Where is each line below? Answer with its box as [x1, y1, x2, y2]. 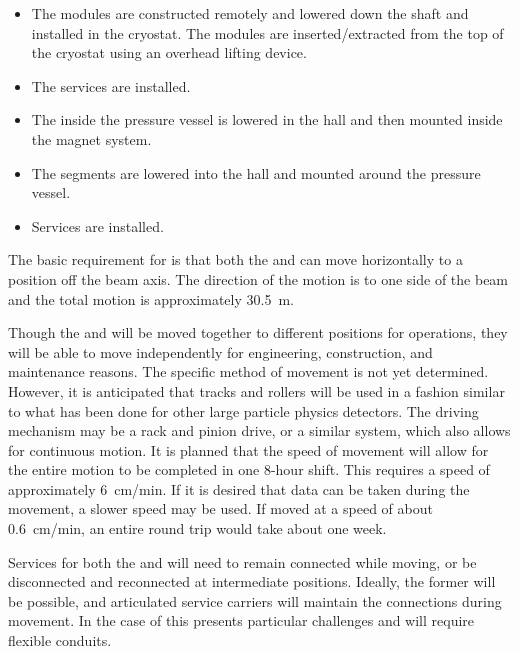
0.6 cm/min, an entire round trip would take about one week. [8, 518, 387, 539]
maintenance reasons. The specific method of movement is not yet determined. [8, 361, 489, 382]
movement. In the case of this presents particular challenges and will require [8, 610, 475, 631]
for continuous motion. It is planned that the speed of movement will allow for [8, 439, 489, 460]
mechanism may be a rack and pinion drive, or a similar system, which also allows [8, 420, 511, 441]
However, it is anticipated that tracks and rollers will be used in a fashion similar [8, 380, 505, 401]
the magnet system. [31, 128, 152, 149]
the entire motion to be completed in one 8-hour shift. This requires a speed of [8, 459, 490, 480]
